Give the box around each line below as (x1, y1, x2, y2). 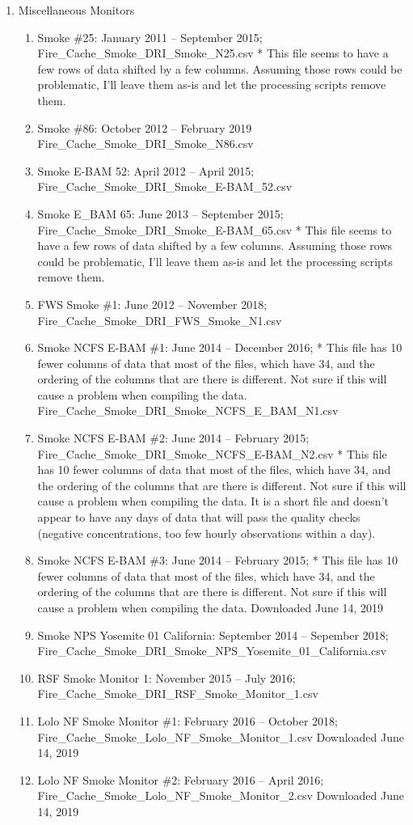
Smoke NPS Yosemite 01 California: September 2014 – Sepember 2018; (37, 626, 389, 643)
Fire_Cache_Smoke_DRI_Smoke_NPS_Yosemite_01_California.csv (37, 642, 387, 659)
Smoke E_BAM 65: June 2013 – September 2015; (37, 205, 284, 222)
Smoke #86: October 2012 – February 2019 (37, 119, 252, 136)
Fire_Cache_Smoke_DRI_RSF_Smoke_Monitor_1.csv (37, 685, 318, 702)
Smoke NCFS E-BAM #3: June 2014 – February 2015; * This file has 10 (37, 552, 398, 569)
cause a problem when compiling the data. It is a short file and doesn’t (37, 493, 389, 510)
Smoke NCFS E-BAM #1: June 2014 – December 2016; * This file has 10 (37, 339, 402, 356)
